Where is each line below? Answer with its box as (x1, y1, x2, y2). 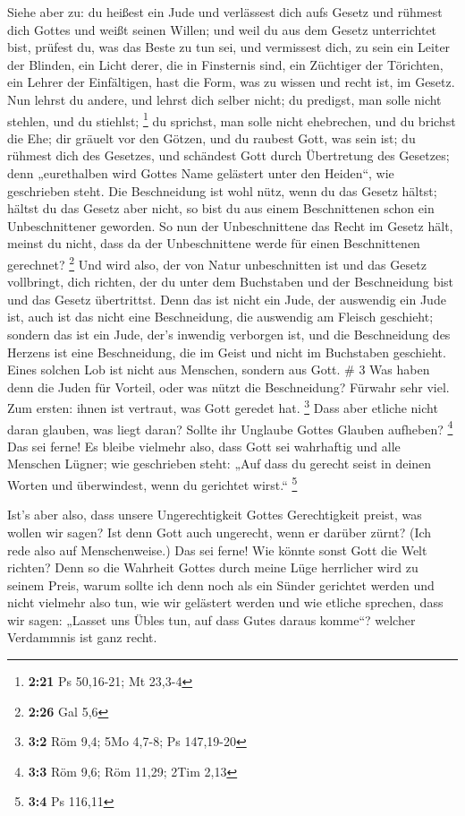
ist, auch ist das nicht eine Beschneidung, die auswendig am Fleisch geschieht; (7, 307, 434, 326)
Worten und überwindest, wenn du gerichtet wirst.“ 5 (7, 473, 298, 494)
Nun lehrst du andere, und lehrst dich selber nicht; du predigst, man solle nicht (7, 90, 442, 108)
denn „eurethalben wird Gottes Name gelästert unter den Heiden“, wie (7, 164, 394, 182)
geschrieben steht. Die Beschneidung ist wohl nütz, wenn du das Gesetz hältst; (7, 181, 437, 200)
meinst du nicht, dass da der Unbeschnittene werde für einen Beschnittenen (7, 234, 420, 253)
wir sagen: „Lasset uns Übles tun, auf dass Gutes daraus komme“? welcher (7, 610, 416, 629)
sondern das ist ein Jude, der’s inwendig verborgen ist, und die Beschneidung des (7, 325, 451, 343)
